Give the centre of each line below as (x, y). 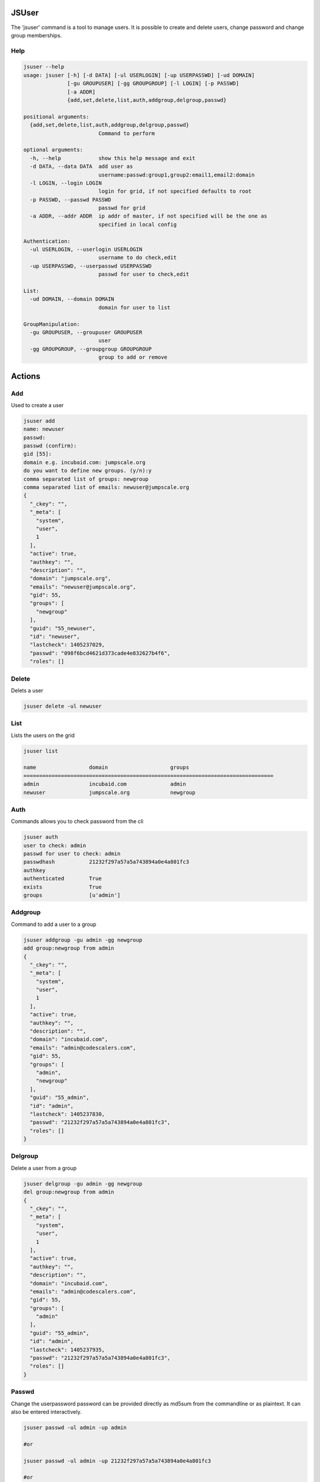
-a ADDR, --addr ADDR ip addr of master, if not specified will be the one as (149, 216)
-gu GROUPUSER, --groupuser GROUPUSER (86, 332)
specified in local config (137, 224)
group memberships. (36, 35)
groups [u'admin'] (72, 895)
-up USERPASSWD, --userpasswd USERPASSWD (91, 266)
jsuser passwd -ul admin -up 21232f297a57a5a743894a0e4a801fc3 (117, 1461)
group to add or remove (133, 357)
